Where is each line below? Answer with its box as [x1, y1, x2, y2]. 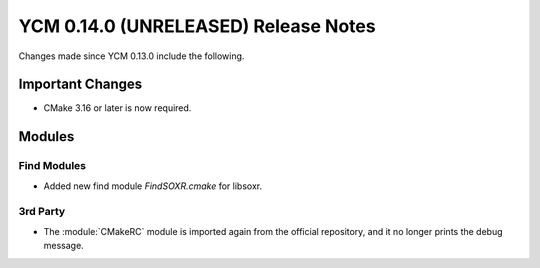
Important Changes [18, 76, 143, 93]
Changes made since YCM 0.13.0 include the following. [18, 50, 245, 62]
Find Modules [18, 159, 87, 173]
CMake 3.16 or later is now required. [43, 102, 192, 114]
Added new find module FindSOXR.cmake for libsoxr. [43, 180, 263, 192]
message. [43, 240, 84, 252]
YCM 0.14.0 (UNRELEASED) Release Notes [18, 15, 376, 37]
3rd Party [18, 205, 66, 219]
